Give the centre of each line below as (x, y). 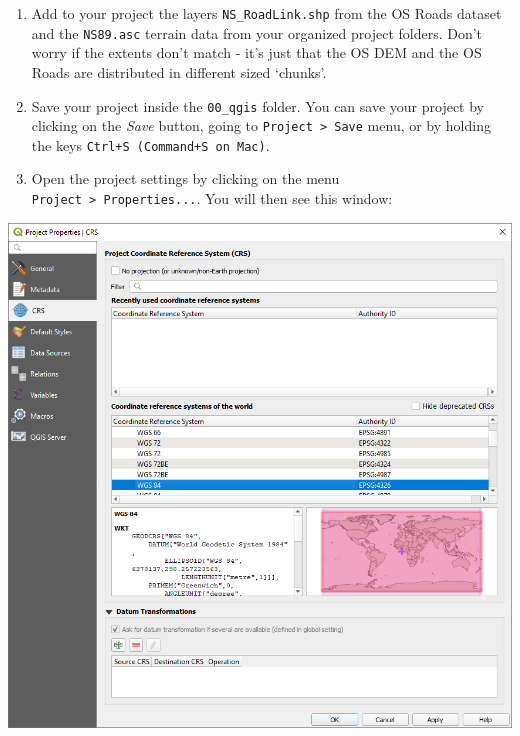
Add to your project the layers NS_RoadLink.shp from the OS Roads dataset (266, 13)
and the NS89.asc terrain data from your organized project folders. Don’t (257, 32)
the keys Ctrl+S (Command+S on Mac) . (150, 144)
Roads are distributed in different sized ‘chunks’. (179, 71)
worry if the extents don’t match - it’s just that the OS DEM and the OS (256, 52)
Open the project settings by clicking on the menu (185, 178)
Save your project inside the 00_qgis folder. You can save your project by (258, 105)
